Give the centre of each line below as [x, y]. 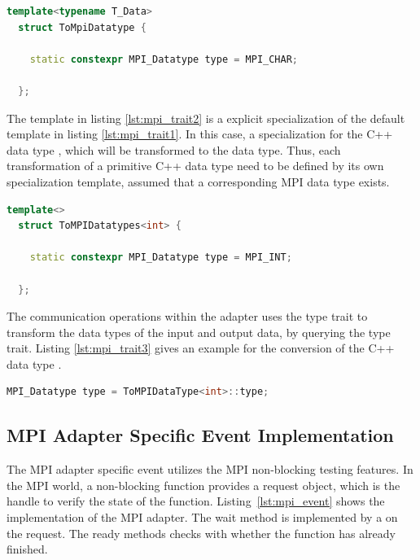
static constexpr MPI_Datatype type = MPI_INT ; [161, 258]
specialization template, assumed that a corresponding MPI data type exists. [198, 181]
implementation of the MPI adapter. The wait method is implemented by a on [202, 517]
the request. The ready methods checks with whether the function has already [201, 533]
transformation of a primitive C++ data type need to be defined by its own [195, 166]
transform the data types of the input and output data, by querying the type [199, 332]
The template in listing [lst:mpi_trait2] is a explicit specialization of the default [206, 118]
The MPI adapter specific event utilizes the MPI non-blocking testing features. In [210, 469]
